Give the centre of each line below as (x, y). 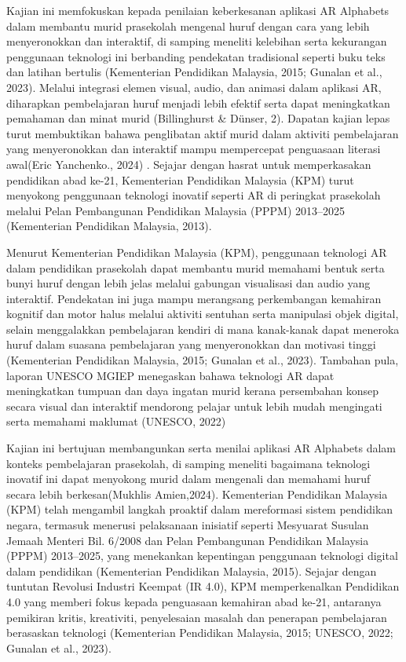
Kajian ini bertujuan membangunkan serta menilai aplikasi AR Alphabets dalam (201, 448)
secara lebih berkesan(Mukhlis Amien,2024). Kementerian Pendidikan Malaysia (197, 494)
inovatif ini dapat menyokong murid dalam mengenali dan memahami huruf (188, 479)
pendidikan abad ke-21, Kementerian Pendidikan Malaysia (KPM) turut (180, 179)
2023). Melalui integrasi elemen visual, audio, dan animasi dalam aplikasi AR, (194, 87)
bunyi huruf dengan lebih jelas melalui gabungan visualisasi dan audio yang (188, 283)
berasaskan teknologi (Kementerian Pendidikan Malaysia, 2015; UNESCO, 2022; (200, 633)
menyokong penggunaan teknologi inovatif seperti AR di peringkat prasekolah (194, 195)
